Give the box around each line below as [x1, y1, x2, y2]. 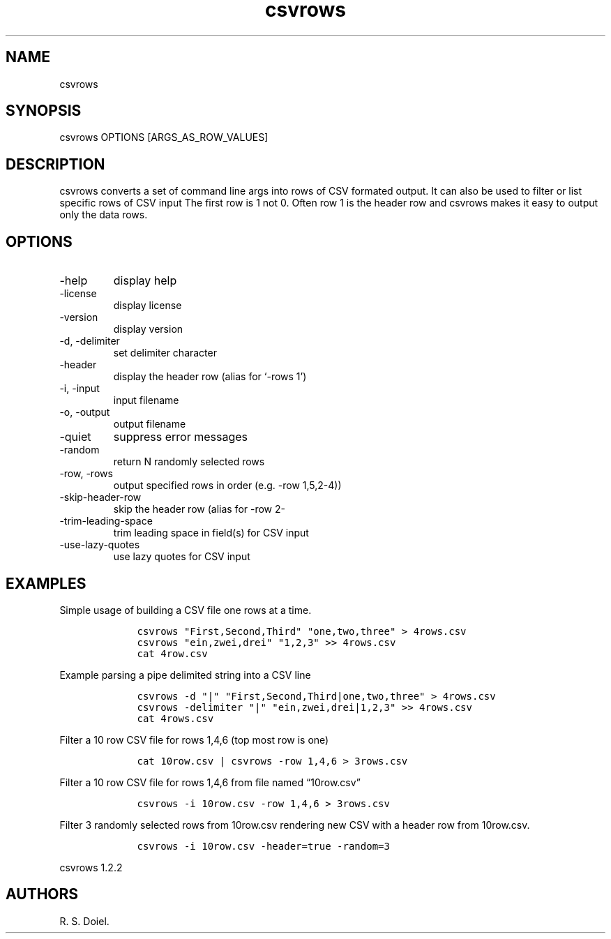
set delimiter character [113, 347, 217, 359]
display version [113, 323, 183, 336]
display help [113, 273, 177, 288]
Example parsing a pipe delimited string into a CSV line [59, 668, 311, 681]
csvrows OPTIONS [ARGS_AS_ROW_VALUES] [59, 131, 269, 144]
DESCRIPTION [6, 155, 105, 173]
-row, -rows [59, 467, 113, 480]
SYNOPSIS [6, 102, 82, 120]
